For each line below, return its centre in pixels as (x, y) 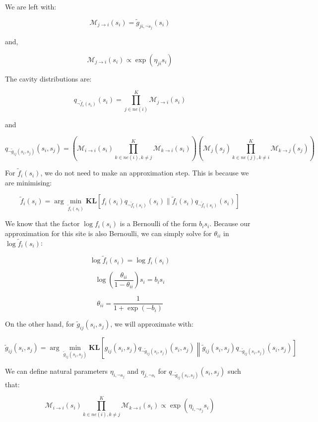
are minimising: (29, 182)
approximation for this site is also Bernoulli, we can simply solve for (108, 233)
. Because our (230, 223)
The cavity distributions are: (48, 78)
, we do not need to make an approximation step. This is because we (145, 173)
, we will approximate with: (152, 324)
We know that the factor (42, 223)
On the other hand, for (40, 324)
